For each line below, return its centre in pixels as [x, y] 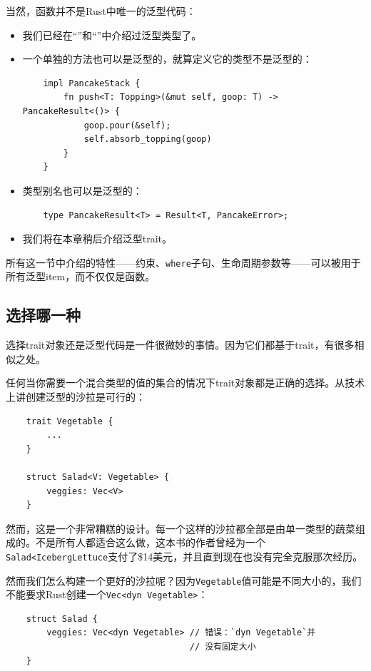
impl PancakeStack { [92, 83]
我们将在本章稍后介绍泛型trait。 [97, 239]
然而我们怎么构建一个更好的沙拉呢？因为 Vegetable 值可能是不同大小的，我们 [184, 580]
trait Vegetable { [70, 421]
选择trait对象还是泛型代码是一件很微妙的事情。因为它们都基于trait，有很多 [180, 345]
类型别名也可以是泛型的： [82, 190]
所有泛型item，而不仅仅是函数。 [81, 276]
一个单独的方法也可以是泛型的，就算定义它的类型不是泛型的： [167, 59]
